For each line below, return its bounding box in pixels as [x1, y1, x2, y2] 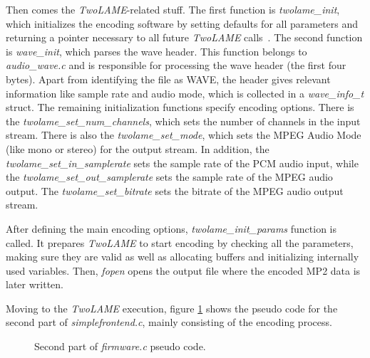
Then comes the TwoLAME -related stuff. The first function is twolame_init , [6, 2, 340, 16]
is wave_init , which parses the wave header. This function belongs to [6, 43, 307, 58]
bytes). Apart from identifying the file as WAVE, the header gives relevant [6, 71, 331, 86]
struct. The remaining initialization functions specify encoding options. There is [6, 100, 354, 115]
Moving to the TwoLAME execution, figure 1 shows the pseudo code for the [6, 300, 338, 315]
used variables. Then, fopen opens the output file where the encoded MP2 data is [6, 263, 361, 278]
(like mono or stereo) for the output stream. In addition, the [6, 141, 269, 156]
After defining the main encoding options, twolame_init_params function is [6, 221, 337, 236]
